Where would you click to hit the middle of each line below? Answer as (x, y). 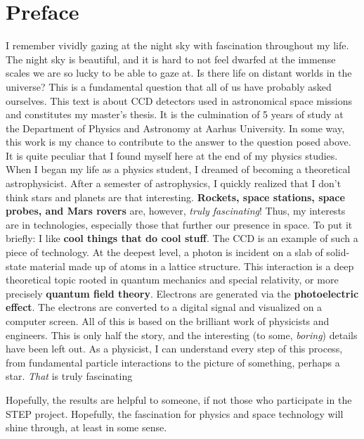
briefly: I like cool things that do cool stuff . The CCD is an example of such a (182, 238)
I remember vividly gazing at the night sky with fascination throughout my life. (177, 45)
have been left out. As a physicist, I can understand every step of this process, (174, 349)
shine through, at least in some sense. (86, 427)
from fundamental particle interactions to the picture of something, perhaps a (173, 362)
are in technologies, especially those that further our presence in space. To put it (179, 224)
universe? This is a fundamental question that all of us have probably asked (169, 86)
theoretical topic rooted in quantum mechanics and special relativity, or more (172, 280)
